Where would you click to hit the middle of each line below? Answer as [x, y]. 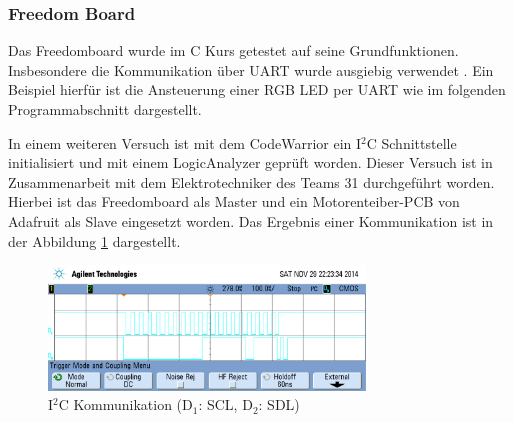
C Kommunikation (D [125, 404]
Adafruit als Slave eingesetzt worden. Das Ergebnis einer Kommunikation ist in [251, 220]
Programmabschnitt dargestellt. [105, 109]
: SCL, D [225, 404]
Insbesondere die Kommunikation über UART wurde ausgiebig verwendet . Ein [251, 69]
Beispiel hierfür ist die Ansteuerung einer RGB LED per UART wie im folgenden [257, 89]
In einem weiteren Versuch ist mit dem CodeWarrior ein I [185, 142]
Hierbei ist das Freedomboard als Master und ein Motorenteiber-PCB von [234, 201]
